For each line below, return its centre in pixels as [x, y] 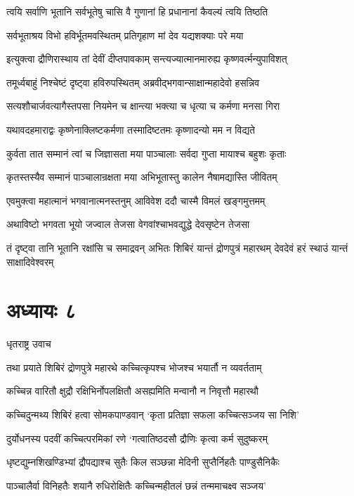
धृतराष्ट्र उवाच [29, 344]
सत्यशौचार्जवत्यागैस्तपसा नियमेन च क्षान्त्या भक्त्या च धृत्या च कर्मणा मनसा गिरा [143, 106]
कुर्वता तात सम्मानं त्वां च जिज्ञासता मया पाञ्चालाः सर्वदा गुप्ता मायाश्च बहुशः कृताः [146, 153]
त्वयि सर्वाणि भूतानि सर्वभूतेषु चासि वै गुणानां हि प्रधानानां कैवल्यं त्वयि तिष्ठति [137, 11]
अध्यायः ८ [41, 310]
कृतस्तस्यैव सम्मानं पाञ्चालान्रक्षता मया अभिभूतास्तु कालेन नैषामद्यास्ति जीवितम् [142, 177]
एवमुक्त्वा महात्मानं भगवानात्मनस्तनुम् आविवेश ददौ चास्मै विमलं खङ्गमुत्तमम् [136, 200]
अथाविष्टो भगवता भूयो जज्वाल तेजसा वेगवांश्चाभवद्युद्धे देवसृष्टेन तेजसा [128, 224]
